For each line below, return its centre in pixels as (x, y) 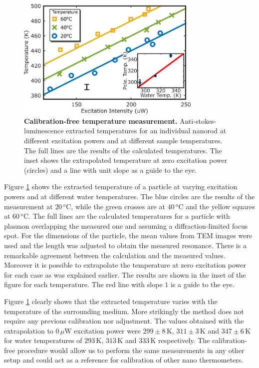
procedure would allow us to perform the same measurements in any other (131, 350)
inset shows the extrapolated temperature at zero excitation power (126, 160)
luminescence (44, 131)
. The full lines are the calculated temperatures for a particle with (129, 216)
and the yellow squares (220, 206)
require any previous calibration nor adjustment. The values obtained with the (124, 321)
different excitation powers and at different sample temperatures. (123, 141)
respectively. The (184, 340)
